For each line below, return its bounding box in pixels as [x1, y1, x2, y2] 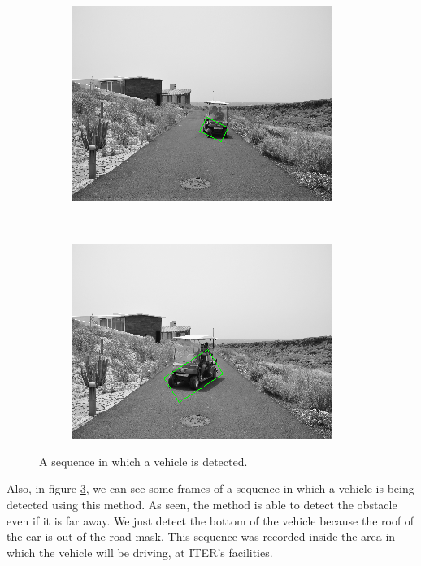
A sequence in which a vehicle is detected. [39, 452, 248, 469]
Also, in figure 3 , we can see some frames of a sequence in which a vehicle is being [7, 480, 414, 497]
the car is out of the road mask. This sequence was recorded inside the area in [7, 528, 396, 545]
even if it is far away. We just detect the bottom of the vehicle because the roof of [7, 512, 414, 529]
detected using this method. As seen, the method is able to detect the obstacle [7, 495, 397, 512]
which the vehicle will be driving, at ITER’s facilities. [7, 543, 273, 560]
